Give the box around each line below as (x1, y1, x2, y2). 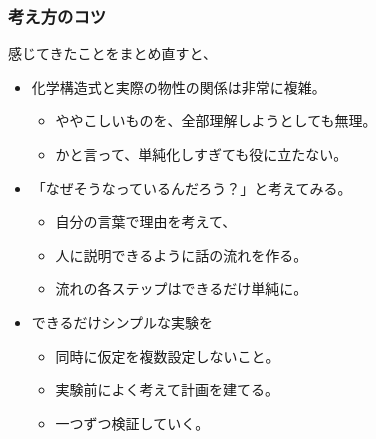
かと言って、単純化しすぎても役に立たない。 (55, 144, 348, 164)
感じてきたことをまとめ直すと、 (8, 43, 218, 64)
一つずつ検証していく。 (55, 412, 210, 433)
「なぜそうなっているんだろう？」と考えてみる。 (31, 177, 352, 198)
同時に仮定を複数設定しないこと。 (55, 345, 280, 366)
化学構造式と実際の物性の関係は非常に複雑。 (31, 76, 326, 97)
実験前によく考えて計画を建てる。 (55, 379, 279, 400)
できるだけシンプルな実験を (31, 311, 214, 332)
